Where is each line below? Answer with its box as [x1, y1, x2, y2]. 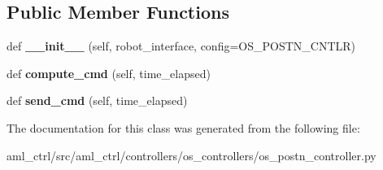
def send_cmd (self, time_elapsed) [7, 92, 188, 109]
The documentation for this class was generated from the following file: [7, 119, 360, 136]
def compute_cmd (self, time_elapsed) [7, 64, 211, 81]
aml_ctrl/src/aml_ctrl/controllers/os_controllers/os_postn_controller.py [7, 146, 376, 163]
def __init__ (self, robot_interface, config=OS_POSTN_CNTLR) [7, 37, 356, 54]
